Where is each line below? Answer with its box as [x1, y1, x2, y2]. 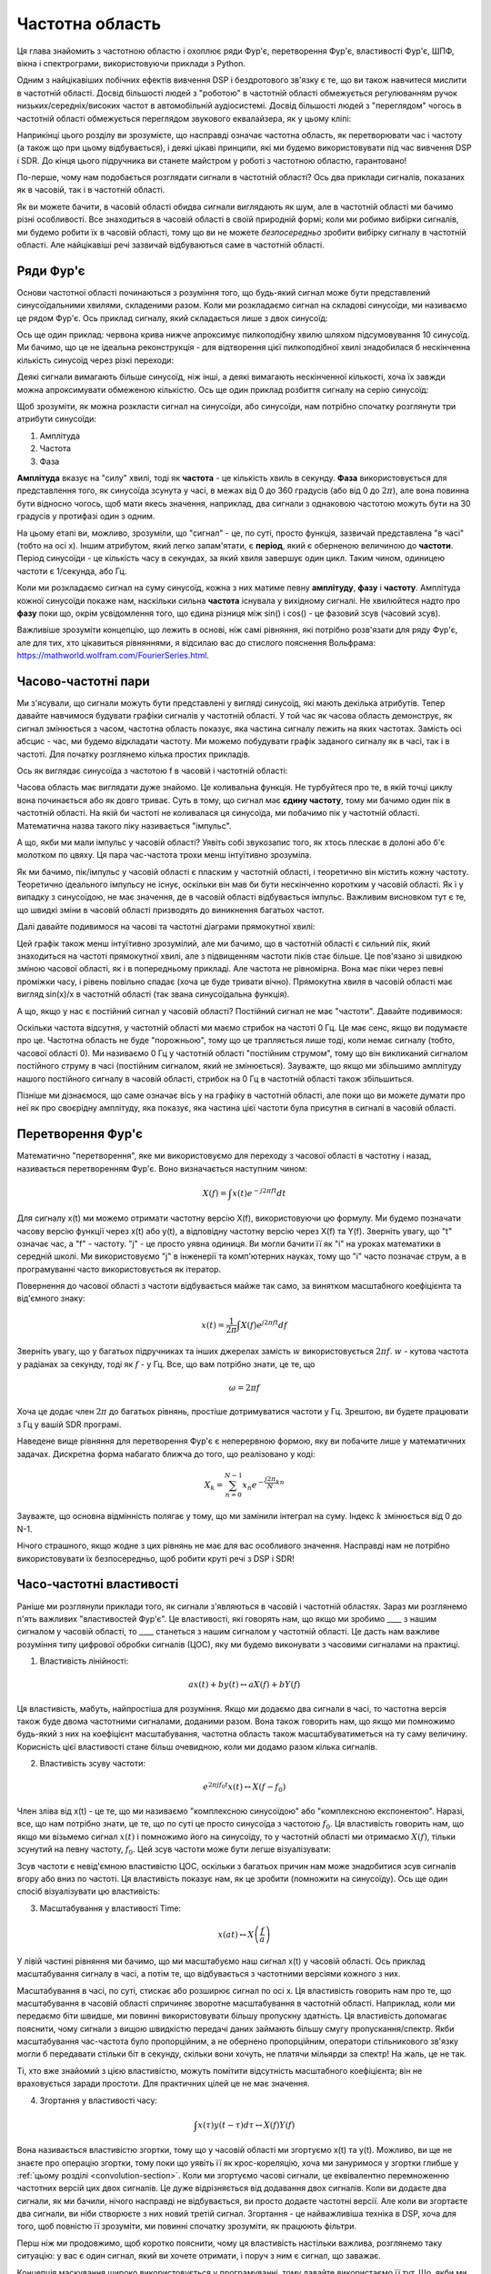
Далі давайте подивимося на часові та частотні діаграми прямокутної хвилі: [16, 921, 316, 932]
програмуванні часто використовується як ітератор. [16, 1263, 222, 1274]
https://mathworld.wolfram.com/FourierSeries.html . [16, 650, 209, 661]
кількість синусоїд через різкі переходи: [16, 355, 175, 366]
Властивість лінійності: [39, 1655, 129, 1666]
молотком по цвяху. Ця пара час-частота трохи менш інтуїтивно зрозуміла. [16, 850, 313, 860]
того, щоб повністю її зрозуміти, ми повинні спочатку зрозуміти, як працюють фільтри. [16, 2220, 356, 2232]
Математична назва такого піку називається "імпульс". [16, 820, 232, 831]
